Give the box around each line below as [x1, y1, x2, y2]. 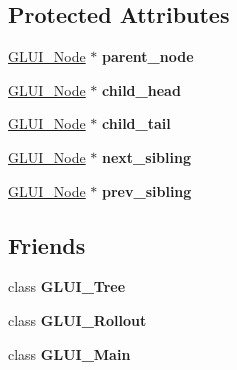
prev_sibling [102, 180, 192, 201]
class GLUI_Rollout [8, 309, 147, 330]
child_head [102, 79, 181, 100]
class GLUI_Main [8, 343, 131, 364]
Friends [8, 229, 86, 260]
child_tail [102, 113, 171, 134]
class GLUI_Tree [8, 276, 126, 297]
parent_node [102, 46, 194, 67]
